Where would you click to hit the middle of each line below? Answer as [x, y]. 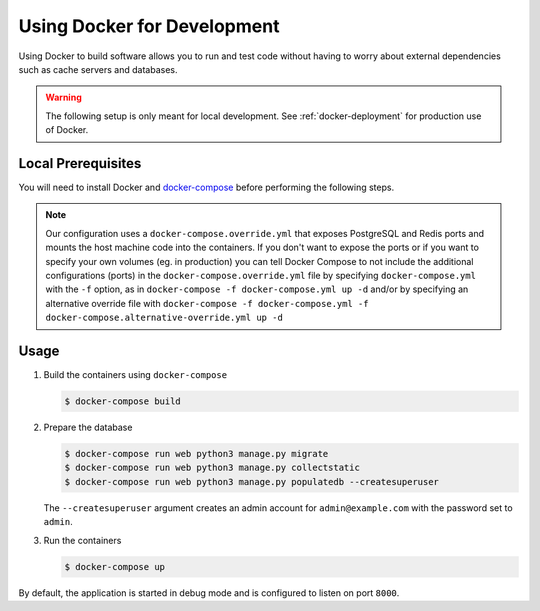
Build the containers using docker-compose [135, 375]
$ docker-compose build [123, 401]
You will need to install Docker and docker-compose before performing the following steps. [206, 187]
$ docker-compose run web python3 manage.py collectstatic [212, 468]
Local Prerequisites [80, 163]
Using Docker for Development [149, 26]
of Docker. [67, 130]
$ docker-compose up [114, 566]
